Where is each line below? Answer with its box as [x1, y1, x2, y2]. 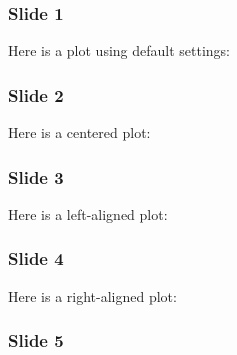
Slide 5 [8, 328, 64, 353]
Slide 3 [8, 164, 64, 189]
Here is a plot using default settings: [8, 40, 231, 61]
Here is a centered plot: [8, 122, 151, 143]
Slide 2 [8, 82, 64, 107]
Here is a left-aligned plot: [8, 203, 168, 224]
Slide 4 [8, 246, 64, 271]
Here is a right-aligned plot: [8, 285, 177, 306]
